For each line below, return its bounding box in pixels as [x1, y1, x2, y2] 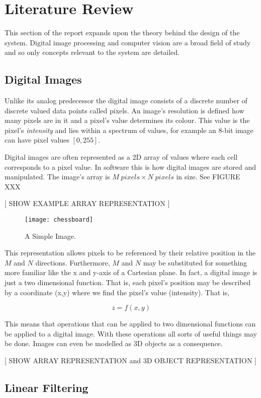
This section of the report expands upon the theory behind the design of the [5, 27, 240, 38]
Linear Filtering [5, 380, 89, 395]
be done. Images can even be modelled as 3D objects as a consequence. [5, 338, 223, 349]
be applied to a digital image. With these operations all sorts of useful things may [5, 328, 257, 339]
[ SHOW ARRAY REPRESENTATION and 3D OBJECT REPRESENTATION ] [5, 355, 256, 366]
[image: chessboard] [25, 216, 94, 224]
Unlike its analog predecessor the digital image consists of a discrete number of [5, 95, 247, 106]
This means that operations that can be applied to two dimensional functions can [5, 318, 256, 329]
